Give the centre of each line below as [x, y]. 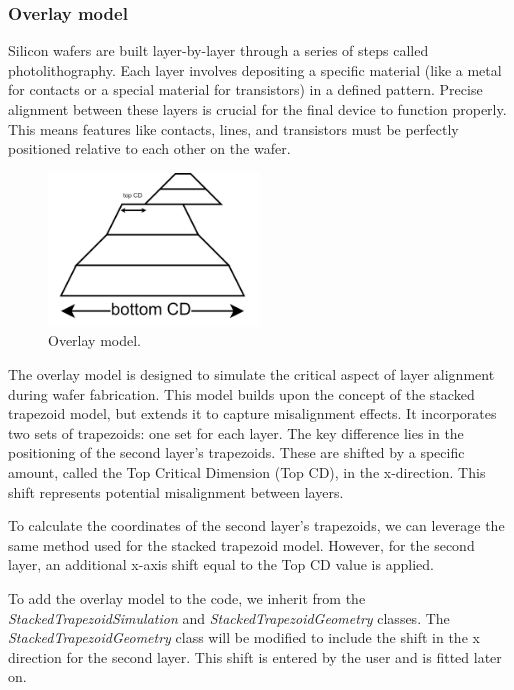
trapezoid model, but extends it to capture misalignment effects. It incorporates [252, 413]
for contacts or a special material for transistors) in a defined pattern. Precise [245, 89]
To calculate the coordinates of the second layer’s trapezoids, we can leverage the [256, 525]
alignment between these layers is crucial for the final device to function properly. [257, 109]
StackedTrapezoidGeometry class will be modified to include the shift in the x [244, 637]
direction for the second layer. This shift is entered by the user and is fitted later [255, 656]
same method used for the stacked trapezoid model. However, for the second [241, 544]
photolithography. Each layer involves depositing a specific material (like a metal [255, 69]
